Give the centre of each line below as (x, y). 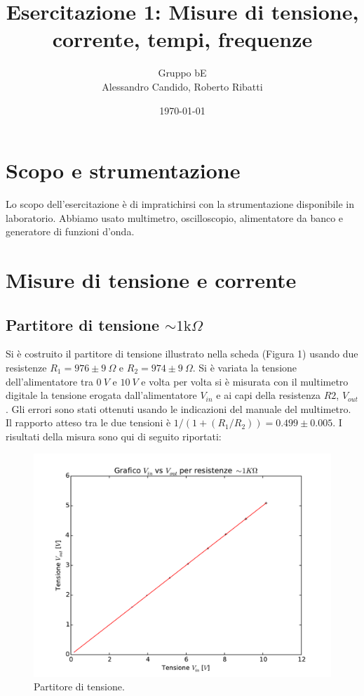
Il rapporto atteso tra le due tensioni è (88, 422)
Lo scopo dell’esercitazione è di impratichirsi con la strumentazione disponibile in (180, 204)
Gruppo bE (182, 73)
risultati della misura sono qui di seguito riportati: (114, 436)
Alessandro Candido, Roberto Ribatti (182, 86)
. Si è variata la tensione (245, 367)
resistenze (26, 367)
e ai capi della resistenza (269, 395)
